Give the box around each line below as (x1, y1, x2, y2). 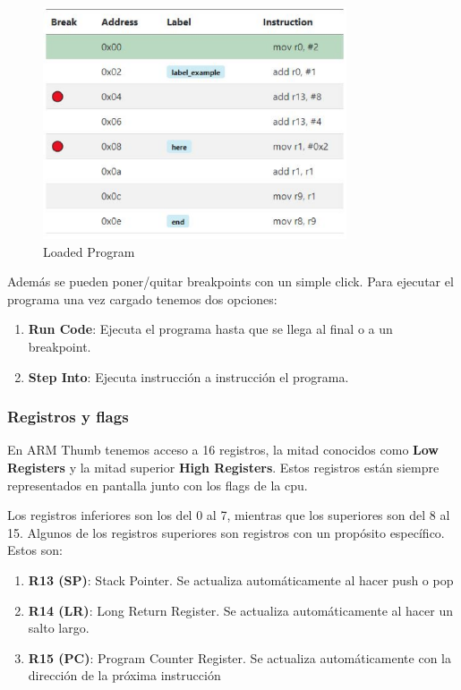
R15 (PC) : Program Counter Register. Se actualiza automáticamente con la (28, 648, 451, 667)
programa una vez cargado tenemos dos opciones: (7, 289, 277, 308)
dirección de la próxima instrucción (28, 666, 221, 685)
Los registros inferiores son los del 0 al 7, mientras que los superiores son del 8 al (7, 506, 450, 524)
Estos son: (7, 541, 63, 559)
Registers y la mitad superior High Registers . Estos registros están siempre (7, 457, 440, 476)
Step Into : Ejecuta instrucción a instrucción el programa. (28, 367, 349, 386)
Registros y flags (7, 405, 129, 428)
